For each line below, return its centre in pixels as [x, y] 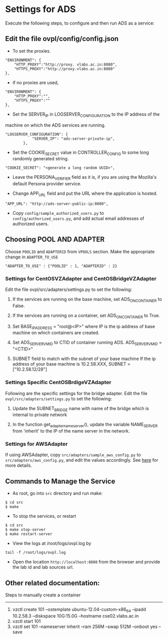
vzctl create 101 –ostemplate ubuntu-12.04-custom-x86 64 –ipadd [79, 610]
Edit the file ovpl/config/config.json [62, 39]
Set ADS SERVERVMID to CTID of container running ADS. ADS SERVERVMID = [87, 343]
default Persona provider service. [47, 184]
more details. [19, 465]
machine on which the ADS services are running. [55, 125]
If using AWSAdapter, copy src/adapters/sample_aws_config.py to [73, 455]
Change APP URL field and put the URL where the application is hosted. [85, 194]
